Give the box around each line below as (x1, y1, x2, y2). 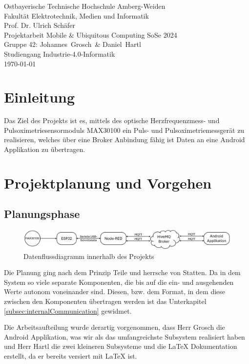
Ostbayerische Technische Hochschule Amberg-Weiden (4, 1, 166, 11)
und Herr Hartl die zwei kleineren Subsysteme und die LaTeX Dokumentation (4, 341, 237, 351)
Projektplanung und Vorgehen (4, 172, 212, 193)
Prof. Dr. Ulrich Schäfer (4, 20, 76, 30)
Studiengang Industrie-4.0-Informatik (4, 48, 115, 59)
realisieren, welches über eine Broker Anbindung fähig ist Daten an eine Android (4, 134, 245, 145)
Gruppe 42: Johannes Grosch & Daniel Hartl (4, 39, 141, 49)
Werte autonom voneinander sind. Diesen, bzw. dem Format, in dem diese (4, 286, 226, 297)
